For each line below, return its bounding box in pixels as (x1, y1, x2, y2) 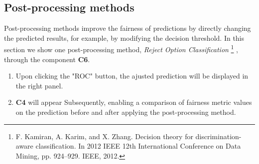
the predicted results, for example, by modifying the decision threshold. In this (4, 32, 245, 43)
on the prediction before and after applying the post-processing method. (15, 107, 236, 117)
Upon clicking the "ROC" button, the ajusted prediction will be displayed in (15, 71, 249, 81)
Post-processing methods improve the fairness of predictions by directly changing (4, 23, 251, 33)
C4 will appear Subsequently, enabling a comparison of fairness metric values (15, 97, 252, 107)
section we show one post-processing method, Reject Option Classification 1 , (4, 43, 239, 55)
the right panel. (15, 80, 63, 90)
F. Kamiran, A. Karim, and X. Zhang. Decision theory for (15, 131, 193, 141)
